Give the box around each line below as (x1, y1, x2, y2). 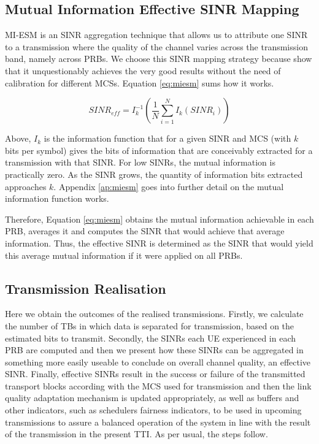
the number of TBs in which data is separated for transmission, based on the (5, 319, 294, 332)
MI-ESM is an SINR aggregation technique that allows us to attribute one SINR (5, 28, 308, 41)
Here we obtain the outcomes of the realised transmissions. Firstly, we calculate (5, 307, 304, 320)
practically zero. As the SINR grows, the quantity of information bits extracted (5, 167, 303, 180)
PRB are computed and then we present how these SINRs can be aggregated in (5, 343, 304, 356)
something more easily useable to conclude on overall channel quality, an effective (5, 355, 311, 368)
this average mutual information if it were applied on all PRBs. (5, 248, 243, 261)
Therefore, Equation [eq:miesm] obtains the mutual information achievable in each (5, 212, 314, 225)
